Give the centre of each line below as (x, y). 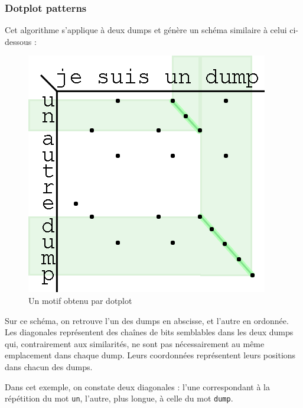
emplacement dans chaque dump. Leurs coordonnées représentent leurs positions (150, 355)
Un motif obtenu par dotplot (80, 300)
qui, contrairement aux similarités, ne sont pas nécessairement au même (135, 343)
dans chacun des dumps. (49, 366)
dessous (18, 41)
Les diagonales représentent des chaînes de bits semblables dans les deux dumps (149, 332)
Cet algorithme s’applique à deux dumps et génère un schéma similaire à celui (146, 30)
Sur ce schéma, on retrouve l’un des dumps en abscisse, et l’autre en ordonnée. (147, 320)
